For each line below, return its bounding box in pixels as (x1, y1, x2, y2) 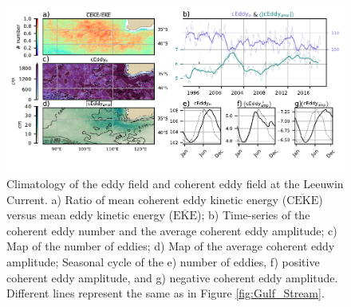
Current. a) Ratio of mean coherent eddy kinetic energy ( (6, 191, 287, 207)
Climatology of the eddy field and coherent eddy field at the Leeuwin (6, 175, 344, 191)
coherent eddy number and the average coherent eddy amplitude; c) (6, 222, 337, 238)
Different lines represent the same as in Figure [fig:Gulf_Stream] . (6, 285, 325, 301)
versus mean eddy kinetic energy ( (6, 207, 174, 223)
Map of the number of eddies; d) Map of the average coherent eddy (6, 238, 335, 254)
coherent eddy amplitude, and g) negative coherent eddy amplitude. (6, 269, 338, 285)
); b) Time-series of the (197, 207, 310, 223)
